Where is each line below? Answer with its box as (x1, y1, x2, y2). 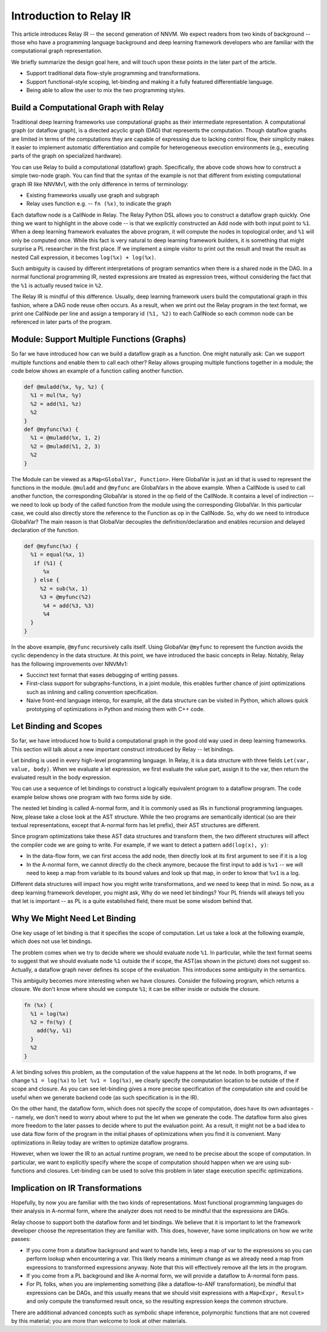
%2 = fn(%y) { (30, 1019, 73, 1026)
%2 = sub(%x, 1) (39, 585, 88, 592)
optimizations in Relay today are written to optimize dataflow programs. (11, 1138, 189, 1146)
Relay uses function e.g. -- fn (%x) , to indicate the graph (26, 200, 172, 208)
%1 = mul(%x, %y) (30, 392, 82, 399)
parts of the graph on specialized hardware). (11, 152, 123, 160)
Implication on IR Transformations (11, 1183, 142, 1193)
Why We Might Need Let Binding (11, 913, 136, 924)
